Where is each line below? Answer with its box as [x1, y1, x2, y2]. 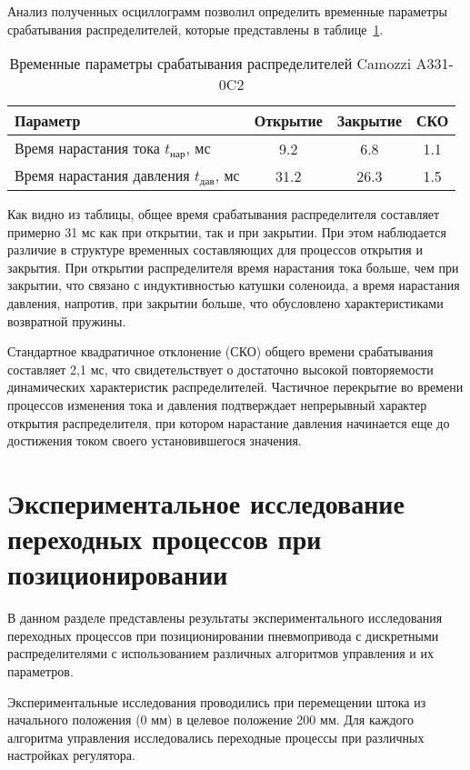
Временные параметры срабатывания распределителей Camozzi [9, 53, 412, 75]
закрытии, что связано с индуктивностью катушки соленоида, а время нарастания [7, 275, 460, 295]
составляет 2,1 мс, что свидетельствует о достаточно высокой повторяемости [7, 359, 434, 378]
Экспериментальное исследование [7, 484, 405, 521]
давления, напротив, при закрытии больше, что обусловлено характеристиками [7, 294, 444, 313]
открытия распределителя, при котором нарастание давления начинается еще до [7, 413, 450, 432]
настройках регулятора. [7, 745, 135, 765]
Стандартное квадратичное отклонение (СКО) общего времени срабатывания [7, 342, 434, 361]
